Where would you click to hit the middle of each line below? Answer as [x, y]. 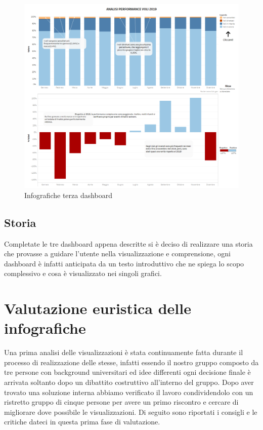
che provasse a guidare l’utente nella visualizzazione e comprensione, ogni [117, 253]
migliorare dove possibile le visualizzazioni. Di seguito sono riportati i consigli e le [131, 412]
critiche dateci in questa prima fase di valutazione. [82, 422]
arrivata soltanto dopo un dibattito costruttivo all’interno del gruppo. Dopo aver [129, 382]
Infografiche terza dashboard [69, 195]
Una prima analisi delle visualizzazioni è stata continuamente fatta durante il [124, 352]
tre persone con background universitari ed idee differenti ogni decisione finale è [127, 372]
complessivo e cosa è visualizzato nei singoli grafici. [83, 273]
